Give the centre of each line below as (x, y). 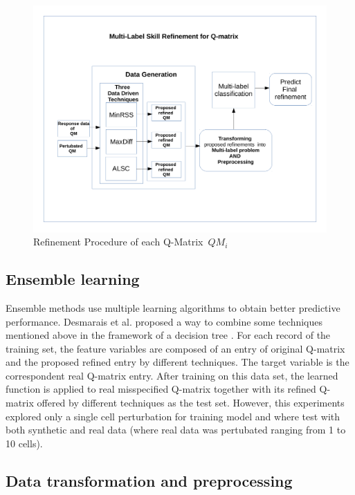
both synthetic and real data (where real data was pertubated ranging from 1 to (176, 430)
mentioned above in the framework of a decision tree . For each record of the (168, 335)
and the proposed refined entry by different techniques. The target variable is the (177, 362)
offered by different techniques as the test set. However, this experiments (191, 403)
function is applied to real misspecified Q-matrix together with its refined (161, 389)
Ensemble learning (73, 279)
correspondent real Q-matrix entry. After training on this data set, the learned (172, 375)
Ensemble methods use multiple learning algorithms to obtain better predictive (173, 307)
